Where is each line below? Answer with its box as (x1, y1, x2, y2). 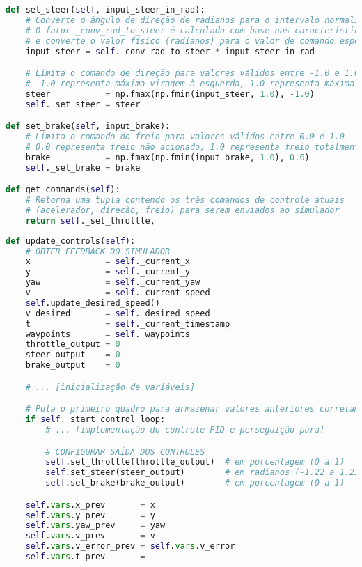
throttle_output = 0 (25, 339, 120, 350)
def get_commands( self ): (6, 185, 120, 195)
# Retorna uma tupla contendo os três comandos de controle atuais (25, 195, 345, 205)
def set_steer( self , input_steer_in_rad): (6, 5, 205, 15)
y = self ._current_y (25, 267, 190, 277)
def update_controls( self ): (6, 235, 136, 246)
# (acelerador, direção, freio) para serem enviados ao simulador (25, 205, 340, 215)
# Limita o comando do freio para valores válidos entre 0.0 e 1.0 (25, 132, 345, 142)
